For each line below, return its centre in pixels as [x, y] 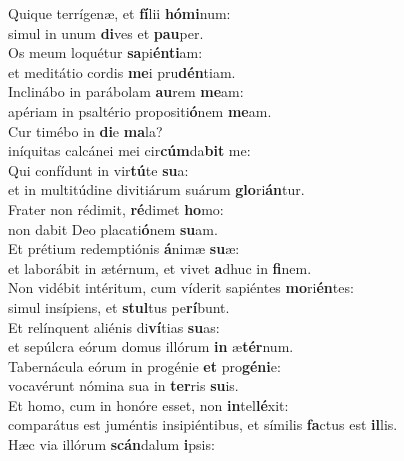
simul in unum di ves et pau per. [106, 32]
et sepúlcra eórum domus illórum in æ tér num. [151, 346]
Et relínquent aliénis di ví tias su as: [114, 326]
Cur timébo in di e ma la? [85, 130]
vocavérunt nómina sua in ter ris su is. [123, 385]
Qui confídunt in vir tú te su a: [98, 169]
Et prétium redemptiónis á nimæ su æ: [124, 248]
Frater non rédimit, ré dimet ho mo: [116, 208]
